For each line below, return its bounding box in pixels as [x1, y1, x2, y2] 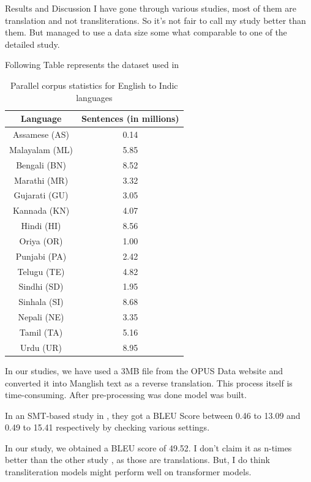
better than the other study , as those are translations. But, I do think [5, 453, 270, 466]
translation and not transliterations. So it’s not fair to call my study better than [5, 13, 306, 26]
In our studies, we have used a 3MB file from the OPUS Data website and [5, 364, 283, 377]
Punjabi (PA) [15, 249, 67, 262]
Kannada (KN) [12, 204, 70, 217]
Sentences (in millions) [81, 112, 179, 125]
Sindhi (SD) [18, 280, 64, 293]
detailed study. [5, 37, 60, 50]
